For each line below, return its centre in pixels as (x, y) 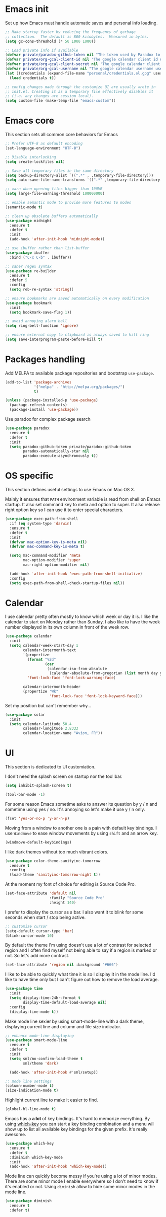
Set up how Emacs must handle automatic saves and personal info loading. (82, 23)
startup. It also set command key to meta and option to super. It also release (83, 505)
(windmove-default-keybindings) (38, 842)
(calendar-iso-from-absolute (77, 669)
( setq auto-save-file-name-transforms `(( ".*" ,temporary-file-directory (83, 180)
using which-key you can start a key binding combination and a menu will (80, 1124)
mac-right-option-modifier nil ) (56, 565)
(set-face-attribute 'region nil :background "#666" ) (62, 965)
